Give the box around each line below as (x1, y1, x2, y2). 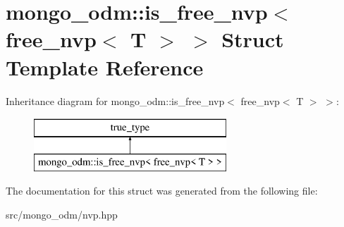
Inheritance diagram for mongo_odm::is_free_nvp (6, 93, 225, 108)
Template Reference (6, 52, 204, 81)
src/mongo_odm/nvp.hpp (6, 207, 118, 221)
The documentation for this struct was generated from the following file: (6, 183, 318, 198)
